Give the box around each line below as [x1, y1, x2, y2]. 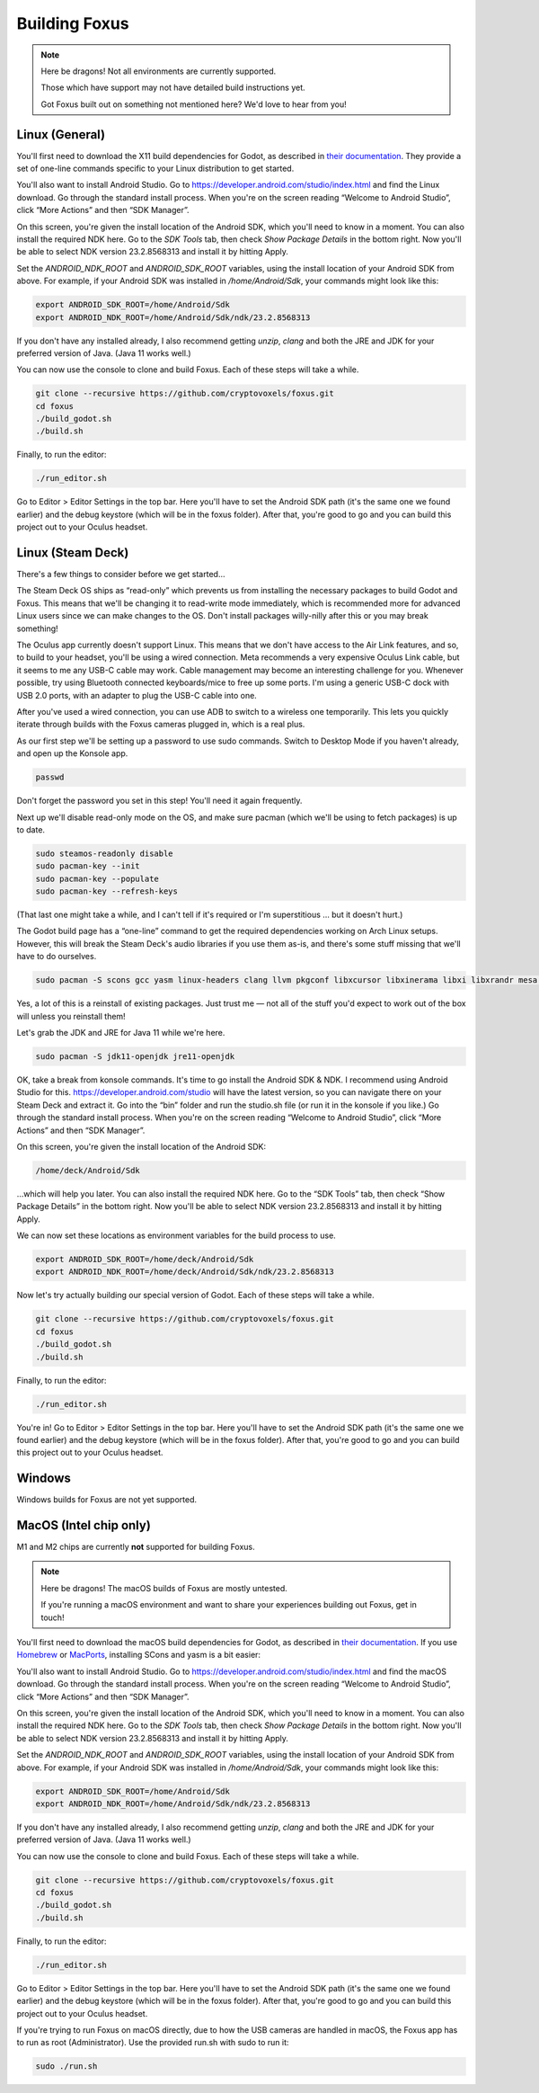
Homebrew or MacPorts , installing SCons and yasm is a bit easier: [16, 1650, 261, 1661]
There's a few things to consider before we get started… [16, 569, 225, 580]
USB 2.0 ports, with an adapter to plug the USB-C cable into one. [16, 690, 258, 700]
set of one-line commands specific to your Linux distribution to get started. [16, 163, 295, 174]
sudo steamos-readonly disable [35, 848, 174, 859]
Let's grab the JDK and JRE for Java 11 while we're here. [16, 1027, 225, 1038]
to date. [16, 824, 45, 835]
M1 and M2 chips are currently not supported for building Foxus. [16, 1542, 255, 1553]
